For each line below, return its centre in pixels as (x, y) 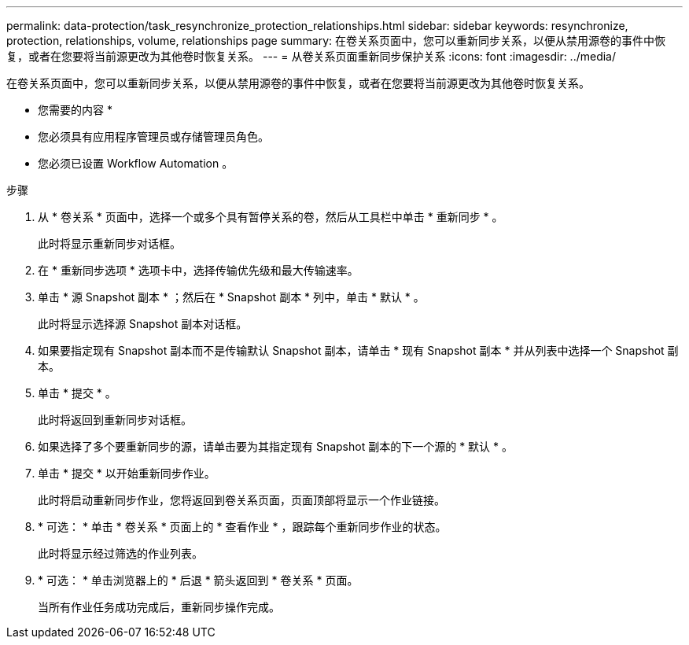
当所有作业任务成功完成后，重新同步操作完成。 (159, 607)
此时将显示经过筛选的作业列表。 (120, 553)
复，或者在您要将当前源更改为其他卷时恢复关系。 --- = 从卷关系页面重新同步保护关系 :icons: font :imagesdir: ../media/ (311, 56)
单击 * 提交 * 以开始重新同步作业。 (127, 473)
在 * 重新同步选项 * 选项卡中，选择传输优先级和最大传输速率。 (198, 270)
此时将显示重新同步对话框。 (109, 243)
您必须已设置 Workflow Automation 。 (136, 163)
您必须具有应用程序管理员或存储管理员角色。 (153, 136)
